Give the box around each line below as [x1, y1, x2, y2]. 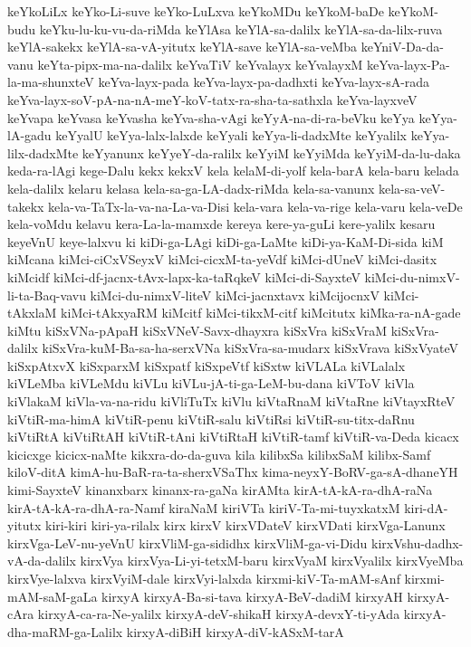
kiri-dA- [404, 498, 448, 517]
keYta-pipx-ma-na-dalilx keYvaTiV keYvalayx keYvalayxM [37, 54, 363, 73]
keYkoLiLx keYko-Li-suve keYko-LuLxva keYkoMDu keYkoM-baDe [7, 2, 384, 20]
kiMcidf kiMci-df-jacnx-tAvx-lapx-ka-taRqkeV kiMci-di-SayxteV [7, 267, 360, 286]
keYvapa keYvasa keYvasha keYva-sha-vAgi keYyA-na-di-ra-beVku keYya [7, 108, 415, 127]
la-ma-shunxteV [7, 72, 94, 91]
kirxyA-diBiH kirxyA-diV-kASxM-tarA [126, 622, 344, 641]
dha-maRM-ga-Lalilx [7, 622, 123, 641]
